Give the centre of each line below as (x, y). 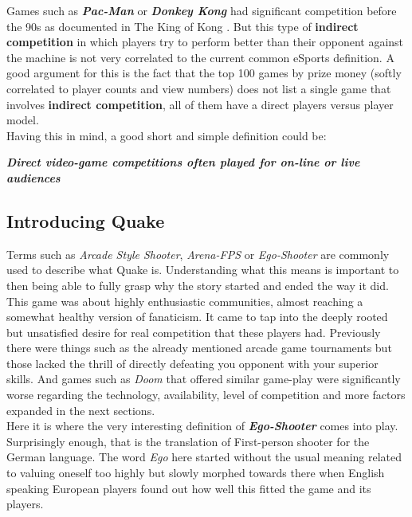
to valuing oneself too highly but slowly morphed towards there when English (196, 473)
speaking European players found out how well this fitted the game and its (189, 488)
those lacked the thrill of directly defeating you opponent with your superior (192, 363)
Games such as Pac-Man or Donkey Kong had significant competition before (202, 10)
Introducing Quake (86, 220)
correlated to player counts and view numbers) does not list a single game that (199, 88)
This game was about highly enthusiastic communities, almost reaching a (185, 301)
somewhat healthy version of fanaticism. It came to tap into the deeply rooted (197, 317)
